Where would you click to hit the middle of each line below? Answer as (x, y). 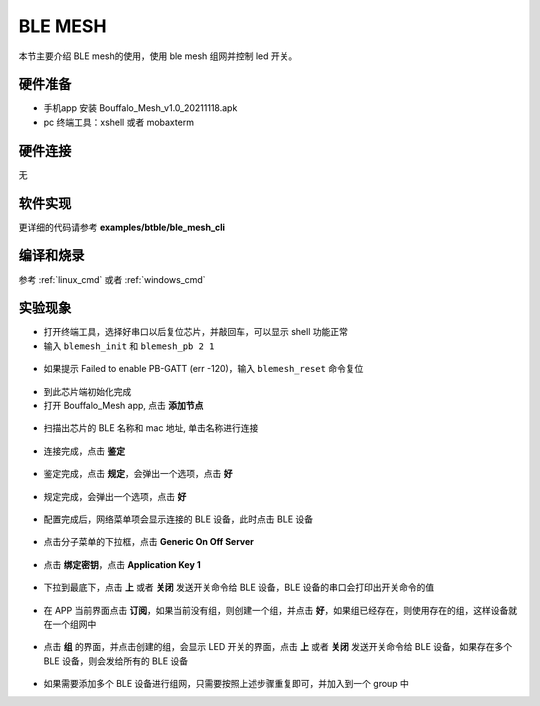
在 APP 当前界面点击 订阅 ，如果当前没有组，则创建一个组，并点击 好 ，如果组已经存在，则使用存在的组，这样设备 (276, 610)
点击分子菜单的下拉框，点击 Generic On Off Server (149, 542)
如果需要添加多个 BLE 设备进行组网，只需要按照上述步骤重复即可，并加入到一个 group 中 (226, 684)
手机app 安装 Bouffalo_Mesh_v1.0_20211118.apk (140, 108)
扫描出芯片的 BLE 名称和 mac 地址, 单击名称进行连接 (151, 428)
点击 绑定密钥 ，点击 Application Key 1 (122, 564)
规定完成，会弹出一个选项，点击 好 (115, 496)
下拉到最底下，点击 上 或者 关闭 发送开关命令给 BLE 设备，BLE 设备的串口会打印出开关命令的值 (239, 587)
